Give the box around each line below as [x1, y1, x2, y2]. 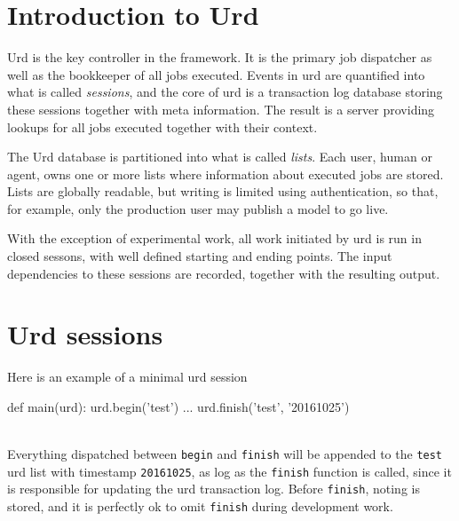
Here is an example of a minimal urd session [7, 367, 248, 386]
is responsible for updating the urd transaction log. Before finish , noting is [7, 479, 420, 498]
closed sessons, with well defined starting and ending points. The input [7, 247, 392, 265]
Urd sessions [7, 316, 163, 352]
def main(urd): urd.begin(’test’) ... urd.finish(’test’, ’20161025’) [7, 397, 350, 415]
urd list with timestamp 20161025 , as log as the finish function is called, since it [7, 462, 452, 480]
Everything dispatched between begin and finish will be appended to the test [7, 445, 443, 463]
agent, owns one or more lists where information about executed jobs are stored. [7, 164, 444, 183]
